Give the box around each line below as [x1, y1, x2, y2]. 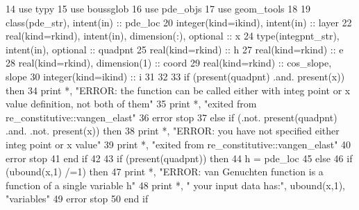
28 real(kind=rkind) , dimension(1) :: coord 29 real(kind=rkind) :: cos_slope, [6, 55, 332, 70]
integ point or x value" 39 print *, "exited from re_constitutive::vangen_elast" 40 [6, 137, 351, 151]
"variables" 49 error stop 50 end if [6, 191, 149, 206]
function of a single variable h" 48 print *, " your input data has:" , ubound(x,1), [6, 177, 345, 192]
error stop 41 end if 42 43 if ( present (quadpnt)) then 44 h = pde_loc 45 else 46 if [6, 150, 353, 165]
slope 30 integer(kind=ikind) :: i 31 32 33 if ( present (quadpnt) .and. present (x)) [6, 69, 345, 83]
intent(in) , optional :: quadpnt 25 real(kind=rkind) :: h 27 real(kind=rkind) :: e [6, 42, 344, 56]
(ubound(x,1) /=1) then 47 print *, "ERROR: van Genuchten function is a [6, 164, 324, 179]
